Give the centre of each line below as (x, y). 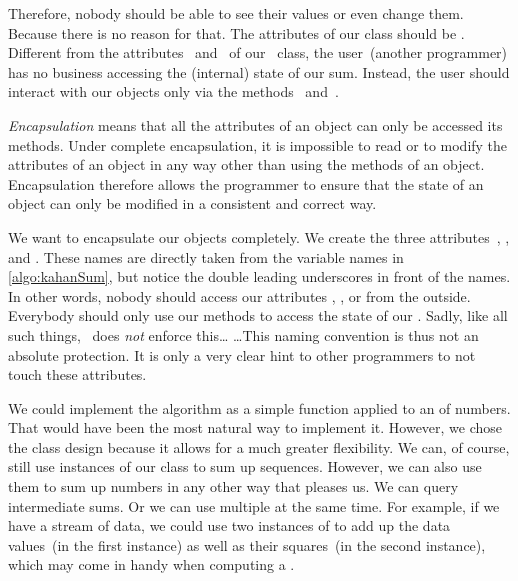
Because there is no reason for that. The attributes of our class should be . (236, 32)
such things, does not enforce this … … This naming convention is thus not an (243, 334)
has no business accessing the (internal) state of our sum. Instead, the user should (259, 71)
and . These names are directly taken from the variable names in (206, 256)
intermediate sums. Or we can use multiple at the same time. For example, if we (254, 505)
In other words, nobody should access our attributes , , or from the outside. (239, 295)
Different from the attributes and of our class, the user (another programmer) (258, 52)
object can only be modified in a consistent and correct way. (192, 203)
